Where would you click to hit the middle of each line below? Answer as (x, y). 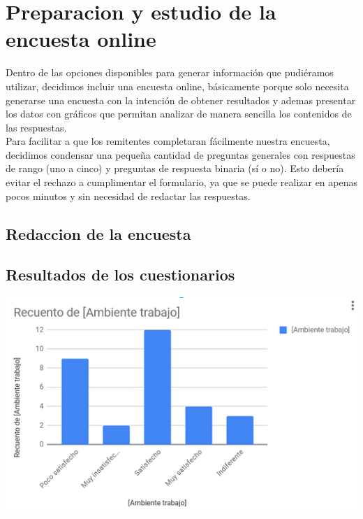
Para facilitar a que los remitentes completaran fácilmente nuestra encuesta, (168, 141)
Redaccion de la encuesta (98, 233)
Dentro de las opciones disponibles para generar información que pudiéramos (170, 72)
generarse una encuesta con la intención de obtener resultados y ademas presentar (181, 100)
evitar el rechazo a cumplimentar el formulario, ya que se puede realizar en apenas (181, 182)
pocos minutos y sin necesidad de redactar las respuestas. (128, 195)
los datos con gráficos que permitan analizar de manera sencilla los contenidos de (179, 114)
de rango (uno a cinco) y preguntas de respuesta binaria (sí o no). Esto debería (175, 168)
